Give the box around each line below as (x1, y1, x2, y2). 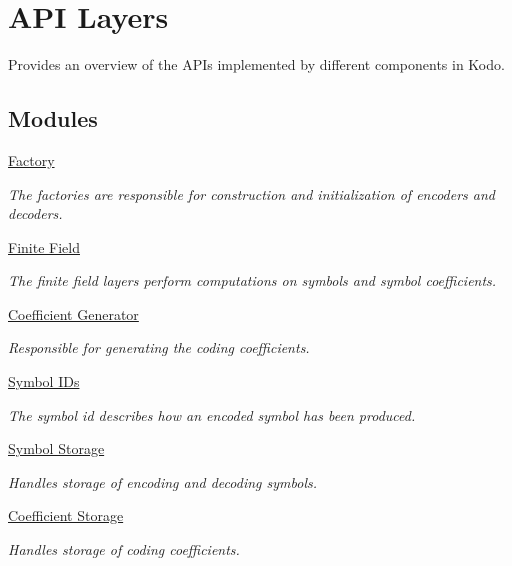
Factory (8, 149, 55, 170)
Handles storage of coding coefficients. (8, 539, 240, 560)
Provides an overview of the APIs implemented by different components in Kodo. (8, 54, 505, 75)
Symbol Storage (8, 438, 105, 459)
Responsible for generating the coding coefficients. (8, 337, 310, 358)
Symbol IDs (8, 371, 80, 392)
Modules (8, 103, 98, 134)
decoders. (8, 203, 63, 224)
